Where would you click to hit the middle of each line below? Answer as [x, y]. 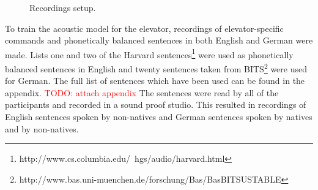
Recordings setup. [63, 7]
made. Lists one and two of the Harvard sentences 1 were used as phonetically [149, 53]
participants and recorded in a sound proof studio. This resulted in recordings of [156, 104]
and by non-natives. [42, 128]
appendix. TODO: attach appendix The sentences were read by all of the [142, 92]
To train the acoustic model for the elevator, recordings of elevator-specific [144, 28]
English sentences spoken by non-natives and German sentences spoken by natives [159, 117]
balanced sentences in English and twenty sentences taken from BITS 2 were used [156, 68]
